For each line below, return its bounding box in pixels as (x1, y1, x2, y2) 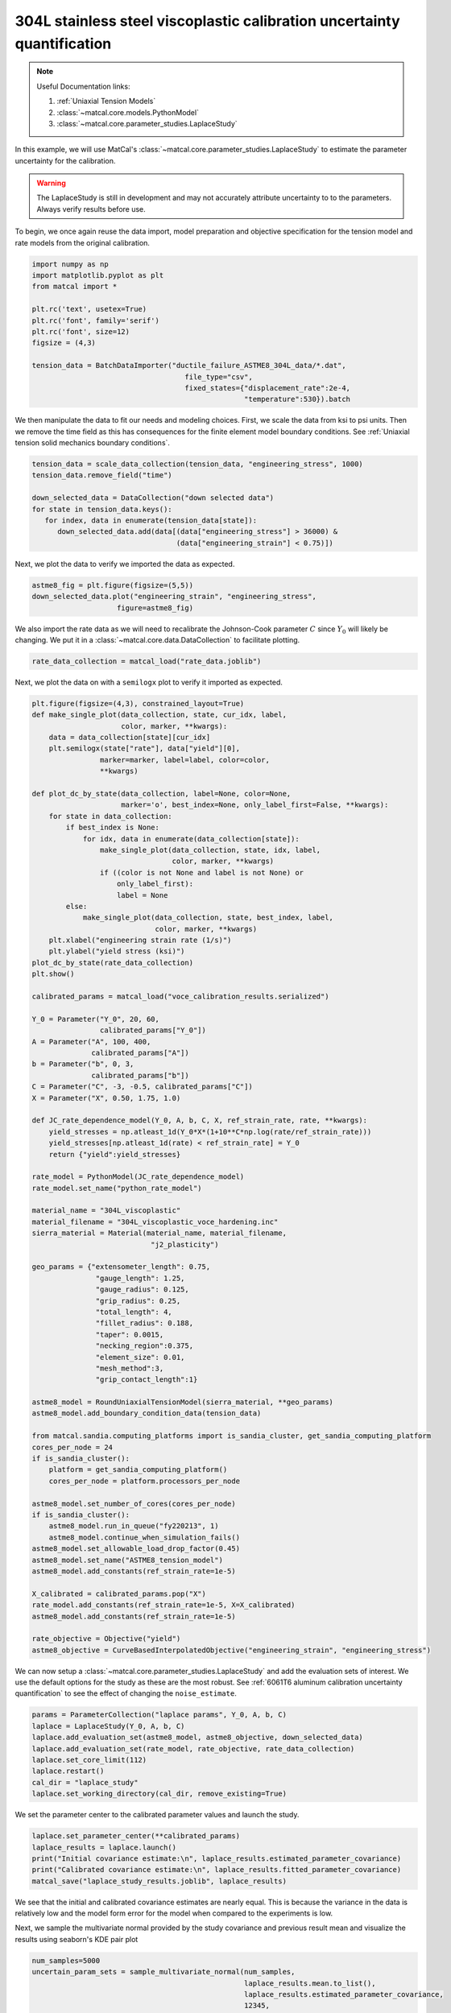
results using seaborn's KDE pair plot (14, 1934, 139, 1944)
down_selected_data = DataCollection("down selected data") (31, 494, 275, 502)
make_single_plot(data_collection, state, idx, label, (99, 845, 321, 854)
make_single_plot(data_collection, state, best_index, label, (82, 913, 334, 922)
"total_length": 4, (95, 1307, 172, 1317)
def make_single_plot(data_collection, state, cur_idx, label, (31, 710, 288, 720)
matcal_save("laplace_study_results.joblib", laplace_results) (31, 1876, 288, 1886)
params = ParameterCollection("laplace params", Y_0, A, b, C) (31, 1710, 288, 1719)
